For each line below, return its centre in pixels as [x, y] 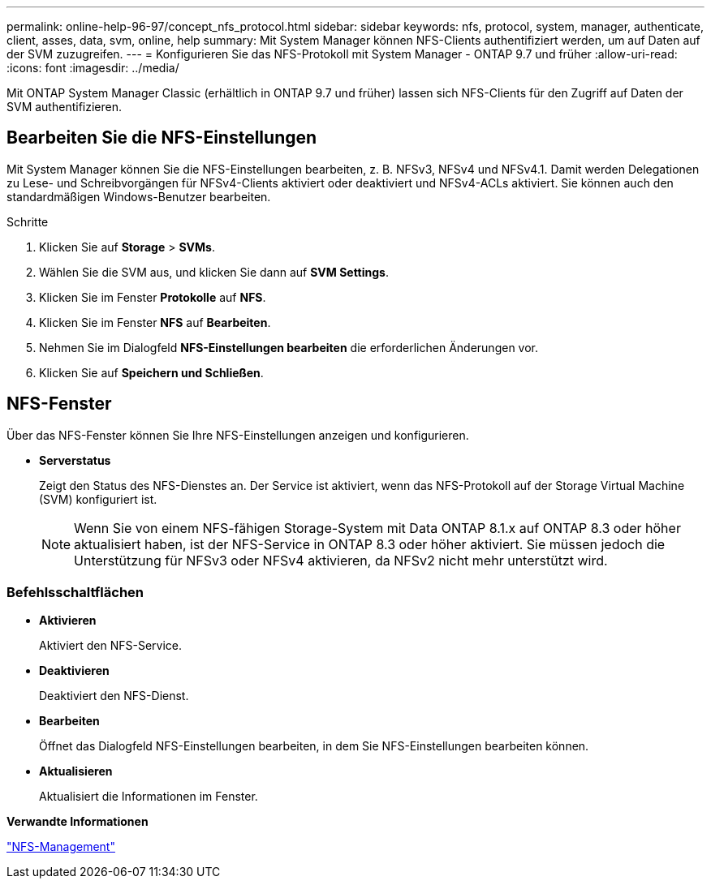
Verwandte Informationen [78, 822]
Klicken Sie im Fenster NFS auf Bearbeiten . [155, 322]
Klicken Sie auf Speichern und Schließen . [151, 372]
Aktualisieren [76, 771]
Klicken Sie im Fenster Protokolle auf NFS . [153, 297]
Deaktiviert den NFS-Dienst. [114, 696]
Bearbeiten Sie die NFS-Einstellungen [162, 138]
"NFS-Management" [61, 847]
